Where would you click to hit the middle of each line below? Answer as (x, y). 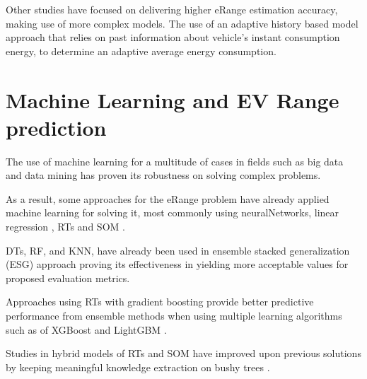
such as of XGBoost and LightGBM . (86, 329)
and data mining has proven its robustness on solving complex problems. (163, 175)
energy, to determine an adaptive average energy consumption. (141, 51)
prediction (56, 127)
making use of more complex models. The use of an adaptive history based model (182, 23)
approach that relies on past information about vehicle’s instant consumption (173, 37)
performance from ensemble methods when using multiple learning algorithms (174, 316)
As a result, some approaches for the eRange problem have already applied (168, 198)
